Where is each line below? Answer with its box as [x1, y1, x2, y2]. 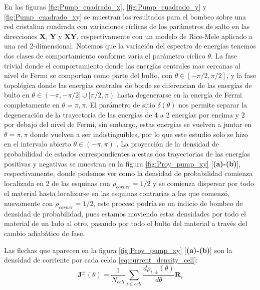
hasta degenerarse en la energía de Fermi [117, 89, 242, 100]
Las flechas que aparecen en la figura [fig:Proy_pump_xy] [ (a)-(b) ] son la [4, 244, 232, 255]
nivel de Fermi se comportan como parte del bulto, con [4, 70, 172, 80]
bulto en [4, 89, 30, 100]
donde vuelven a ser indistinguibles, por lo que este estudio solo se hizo [30, 128, 248, 139]
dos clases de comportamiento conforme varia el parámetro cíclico [4, 50, 205, 60]
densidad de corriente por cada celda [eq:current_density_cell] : [4, 254, 198, 265]
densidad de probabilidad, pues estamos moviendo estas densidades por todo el [4, 208, 246, 218]
